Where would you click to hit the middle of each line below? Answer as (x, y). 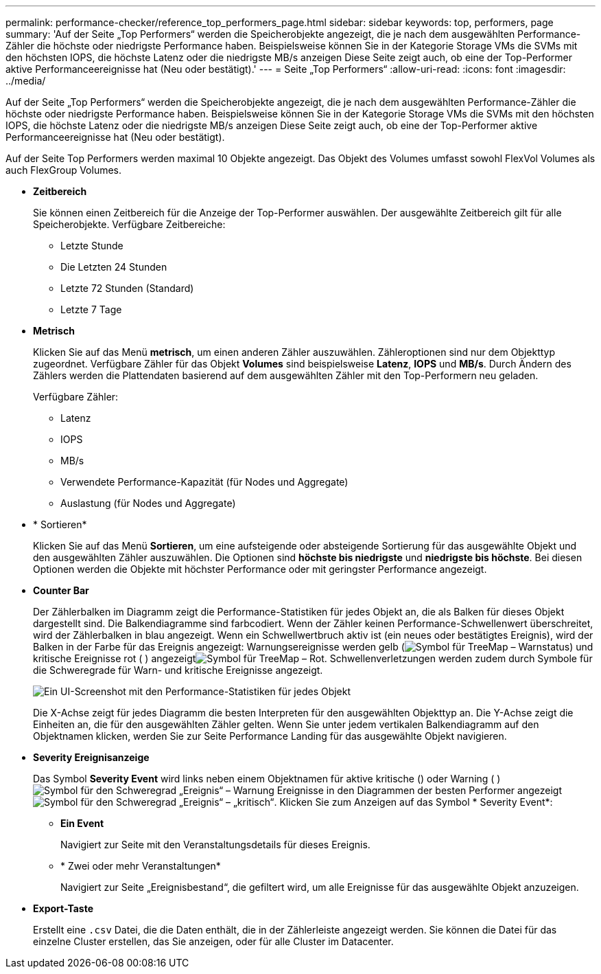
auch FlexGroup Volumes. (64, 170)
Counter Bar (61, 590)
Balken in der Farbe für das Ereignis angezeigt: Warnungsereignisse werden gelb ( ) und (313, 647)
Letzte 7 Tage (91, 309)
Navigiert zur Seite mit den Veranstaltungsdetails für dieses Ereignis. (215, 845)
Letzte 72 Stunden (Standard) (127, 288)
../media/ (26, 81)
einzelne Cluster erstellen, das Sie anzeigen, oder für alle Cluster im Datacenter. (213, 941)
